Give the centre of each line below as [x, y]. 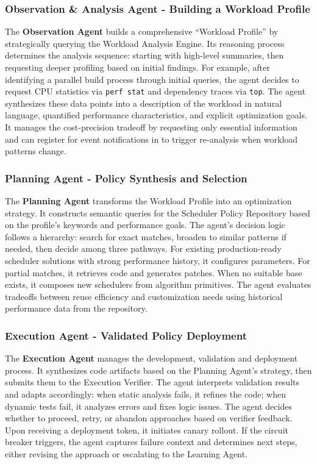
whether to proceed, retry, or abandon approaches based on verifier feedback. [149, 418]
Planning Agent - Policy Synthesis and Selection [126, 178]
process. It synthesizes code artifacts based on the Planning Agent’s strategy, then [158, 370]
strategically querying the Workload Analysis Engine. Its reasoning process [145, 43]
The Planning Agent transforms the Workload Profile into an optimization [148, 201]
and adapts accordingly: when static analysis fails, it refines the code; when [145, 394]
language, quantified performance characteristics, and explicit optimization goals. [156, 115]
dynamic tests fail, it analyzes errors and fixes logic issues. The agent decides [148, 406]
